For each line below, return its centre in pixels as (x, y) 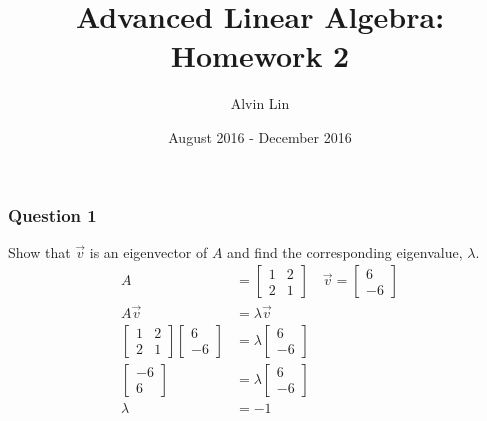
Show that (39, 251)
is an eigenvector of (148, 251)
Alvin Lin (260, 103)
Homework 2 (260, 55)
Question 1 (52, 214)
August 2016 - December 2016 (260, 136)
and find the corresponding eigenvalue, (345, 251)
